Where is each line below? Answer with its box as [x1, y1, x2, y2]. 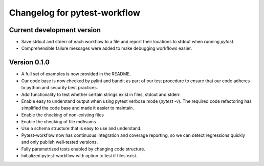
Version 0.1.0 [9, 58, 50, 67]
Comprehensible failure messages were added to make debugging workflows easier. [21, 45, 192, 51]
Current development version [9, 26, 101, 34]
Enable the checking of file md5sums [21, 119, 96, 125]
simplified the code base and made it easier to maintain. [21, 105, 134, 111]
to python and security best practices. [21, 85, 98, 91]
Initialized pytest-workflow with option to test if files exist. [21, 153, 138, 159]
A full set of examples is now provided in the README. [21, 71, 132, 77]
